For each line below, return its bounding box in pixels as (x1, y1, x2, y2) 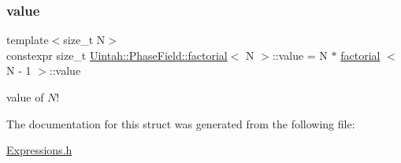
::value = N (272, 46, 328, 63)
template (6, 31, 49, 48)
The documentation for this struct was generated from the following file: (6, 115, 355, 132)
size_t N (63, 31, 106, 48)
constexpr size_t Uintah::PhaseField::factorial (6, 46, 228, 63)
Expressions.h (6, 142, 72, 158)
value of (6, 89, 44, 105)
